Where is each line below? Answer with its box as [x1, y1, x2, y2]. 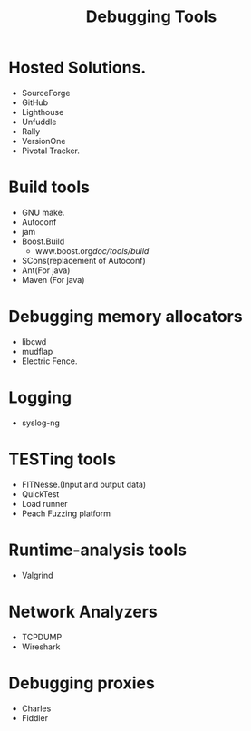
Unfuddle [21, 116, 57, 127]
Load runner [21, 498, 69, 509]
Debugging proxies [8, 673, 155, 693]
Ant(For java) [21, 265, 71, 276]
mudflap [21, 346, 53, 356]
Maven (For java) [21, 274, 85, 285]
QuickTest [21, 488, 60, 500]
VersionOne [21, 135, 66, 146]
